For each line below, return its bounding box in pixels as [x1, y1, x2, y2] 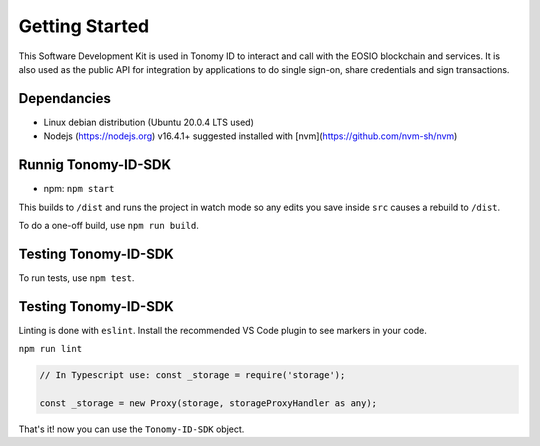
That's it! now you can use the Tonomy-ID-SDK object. [18, 423, 245, 435]
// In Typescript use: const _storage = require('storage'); [39, 370, 346, 381]
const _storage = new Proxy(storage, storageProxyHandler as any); [39, 397, 378, 409]
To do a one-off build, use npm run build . [18, 219, 199, 231]
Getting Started [18, 15, 150, 37]
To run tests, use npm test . [18, 271, 135, 284]
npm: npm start [43, 183, 115, 195]
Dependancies [18, 90, 112, 107]
